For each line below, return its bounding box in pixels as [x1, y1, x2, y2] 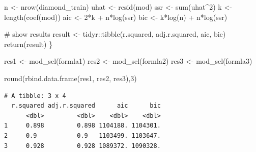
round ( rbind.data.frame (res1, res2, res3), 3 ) [4, 72, 137, 83]
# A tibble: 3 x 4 [4, 92, 66, 99]
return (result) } [4, 38, 53, 49]
